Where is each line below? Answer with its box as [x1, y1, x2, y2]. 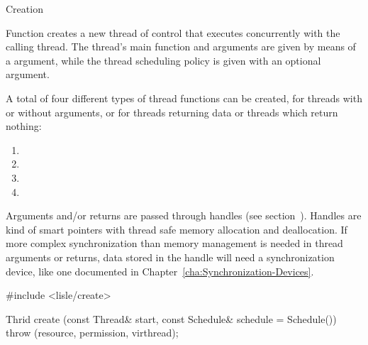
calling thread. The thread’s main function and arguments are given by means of [6, 39, 356, 54]
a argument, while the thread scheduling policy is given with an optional [6, 53, 321, 67]
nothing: [6, 119, 42, 133]
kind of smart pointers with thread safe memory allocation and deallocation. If [6, 221, 347, 236]
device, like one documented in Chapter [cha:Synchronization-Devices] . [6, 263, 314, 278]
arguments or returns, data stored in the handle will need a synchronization [6, 249, 335, 264]
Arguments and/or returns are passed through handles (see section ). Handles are [6, 208, 362, 223]
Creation [6, 1, 43, 16]
